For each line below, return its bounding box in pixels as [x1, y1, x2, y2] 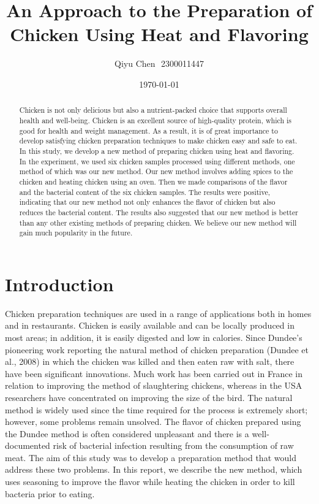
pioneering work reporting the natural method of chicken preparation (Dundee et [5, 343, 309, 356]
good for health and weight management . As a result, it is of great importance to [19, 125, 278, 136]
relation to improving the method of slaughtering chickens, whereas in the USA [5, 379, 302, 392]
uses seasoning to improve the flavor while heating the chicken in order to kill [5, 475, 295, 488]
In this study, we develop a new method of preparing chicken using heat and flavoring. [19, 145, 295, 156]
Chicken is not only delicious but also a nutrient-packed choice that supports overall [19, 105, 287, 115]
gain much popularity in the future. [19, 227, 133, 238]
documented [5, 439, 50, 452]
